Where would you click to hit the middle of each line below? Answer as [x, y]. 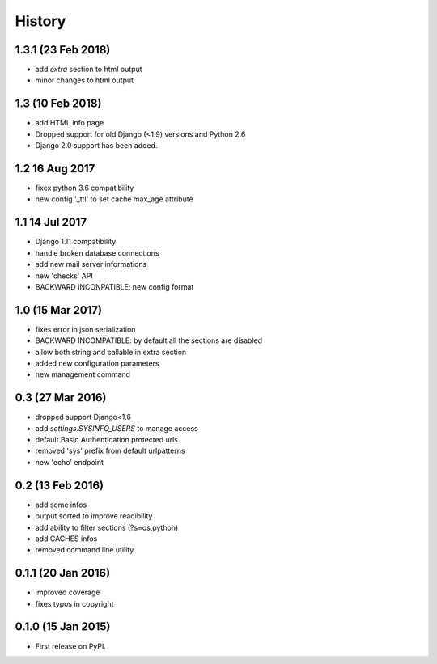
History [40, 21]
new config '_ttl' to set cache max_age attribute [114, 199]
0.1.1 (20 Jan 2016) [63, 573]
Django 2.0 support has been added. [96, 146]
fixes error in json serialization [85, 329]
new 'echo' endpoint [70, 462]
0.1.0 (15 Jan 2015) [63, 627]
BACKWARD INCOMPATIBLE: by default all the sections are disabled [149, 340]
